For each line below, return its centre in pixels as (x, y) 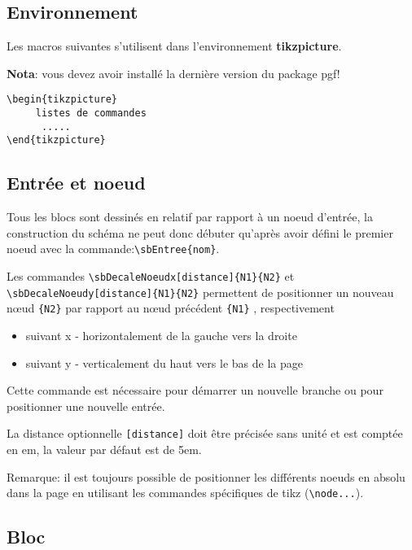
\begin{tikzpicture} (62, 100)
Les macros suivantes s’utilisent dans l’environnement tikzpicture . (174, 46)
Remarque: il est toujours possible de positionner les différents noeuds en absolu (206, 476)
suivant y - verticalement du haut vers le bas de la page (164, 362)
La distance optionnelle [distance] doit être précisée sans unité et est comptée (205, 433)
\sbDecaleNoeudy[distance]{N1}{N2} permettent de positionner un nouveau (200, 292)
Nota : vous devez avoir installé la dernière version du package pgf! (173, 73)
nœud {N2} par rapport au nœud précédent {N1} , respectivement (171, 308)
